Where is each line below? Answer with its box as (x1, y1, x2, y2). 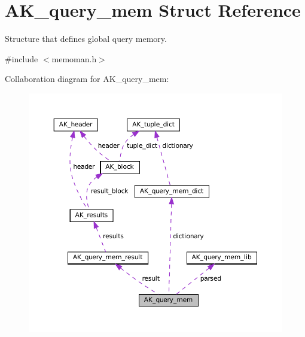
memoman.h (51, 52, 97, 65)
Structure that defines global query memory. (5, 32, 167, 45)
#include (5, 52, 38, 65)
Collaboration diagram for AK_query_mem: (5, 72, 169, 85)
